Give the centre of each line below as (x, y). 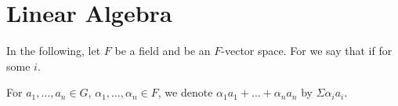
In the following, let (54, 51)
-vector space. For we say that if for (307, 51)
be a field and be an (163, 51)
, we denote (185, 92)
